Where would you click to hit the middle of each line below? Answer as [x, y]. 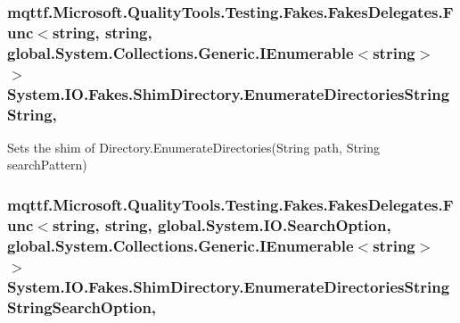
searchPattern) [47, 165]
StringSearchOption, [82, 306]
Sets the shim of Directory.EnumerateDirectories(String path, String [194, 147]
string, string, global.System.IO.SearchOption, [222, 224]
